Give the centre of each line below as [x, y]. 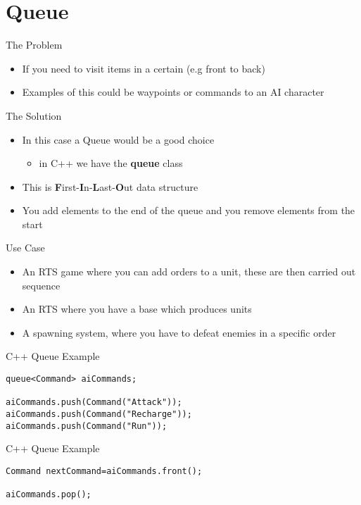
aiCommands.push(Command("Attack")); [94, 403]
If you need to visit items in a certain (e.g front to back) [144, 68]
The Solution [34, 115]
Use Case [25, 248]
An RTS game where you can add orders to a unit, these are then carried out [189, 272]
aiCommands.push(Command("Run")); [87, 426]
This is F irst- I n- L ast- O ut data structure [110, 186]
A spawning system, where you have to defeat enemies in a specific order [179, 332]
